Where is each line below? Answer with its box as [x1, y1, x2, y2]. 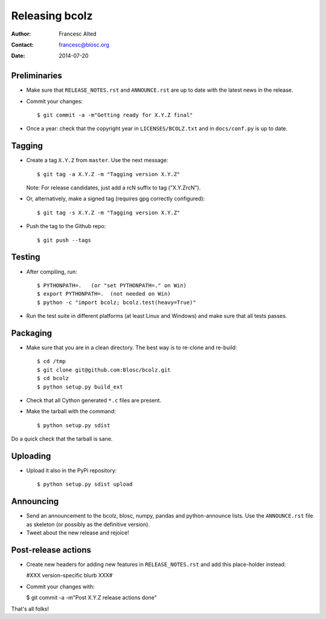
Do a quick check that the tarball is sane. [11, 435, 113, 443]
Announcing [11, 497, 59, 507]
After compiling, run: [26, 268, 78, 275]
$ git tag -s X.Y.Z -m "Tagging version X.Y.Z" [37, 209, 181, 216]
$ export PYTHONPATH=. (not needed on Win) [37, 290, 171, 297]
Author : [11, 30, 31, 37]
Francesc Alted [59, 30, 97, 37]
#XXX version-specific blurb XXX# [26, 572, 113, 579]
